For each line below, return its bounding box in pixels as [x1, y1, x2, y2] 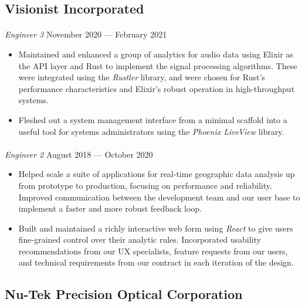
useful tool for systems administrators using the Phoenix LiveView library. [18, 125, 284, 137]
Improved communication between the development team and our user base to [18, 191, 300, 203]
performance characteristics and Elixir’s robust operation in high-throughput [18, 82, 295, 94]
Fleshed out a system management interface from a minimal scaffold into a [18, 113, 287, 125]
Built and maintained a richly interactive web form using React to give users [18, 222, 293, 234]
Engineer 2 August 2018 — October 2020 [5, 148, 153, 160]
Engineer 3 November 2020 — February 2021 [5, 28, 167, 40]
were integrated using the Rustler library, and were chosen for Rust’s [18, 71, 265, 83]
